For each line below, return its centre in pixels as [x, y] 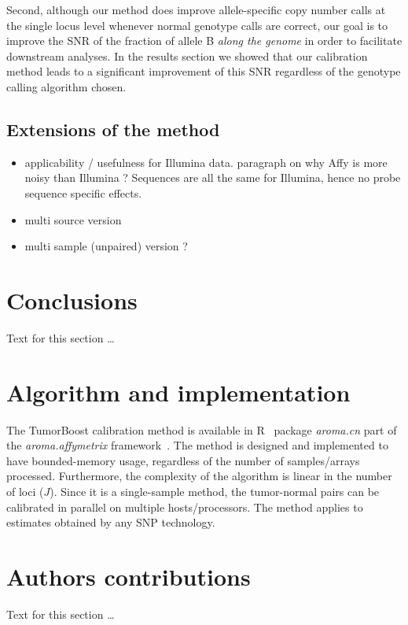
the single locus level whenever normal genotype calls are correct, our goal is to [197, 25]
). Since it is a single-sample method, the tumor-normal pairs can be [215, 491]
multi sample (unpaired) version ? [106, 246]
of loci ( [25, 491]
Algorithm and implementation [178, 392]
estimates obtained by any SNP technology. [111, 522]
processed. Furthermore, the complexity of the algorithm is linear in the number [199, 476]
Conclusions [72, 300]
